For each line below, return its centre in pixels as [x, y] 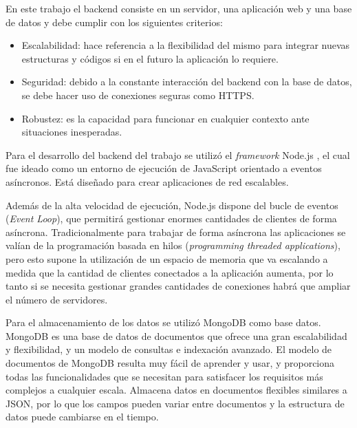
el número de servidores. [57, 299]
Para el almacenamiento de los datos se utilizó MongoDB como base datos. [163, 322]
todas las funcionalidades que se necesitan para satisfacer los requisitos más [164, 376]
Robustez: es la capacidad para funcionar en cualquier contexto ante [165, 118]
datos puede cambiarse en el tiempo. [82, 417]
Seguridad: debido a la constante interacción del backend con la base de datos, [187, 82]
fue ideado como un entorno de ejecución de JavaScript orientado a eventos [164, 168]
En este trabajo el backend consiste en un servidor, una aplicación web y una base [179, 8]
